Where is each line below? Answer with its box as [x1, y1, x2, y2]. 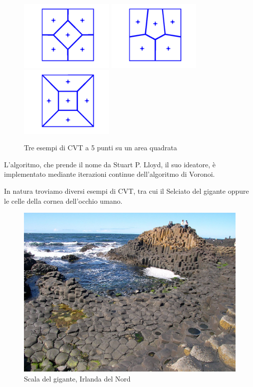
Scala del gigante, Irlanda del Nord [24, 373, 131, 384]
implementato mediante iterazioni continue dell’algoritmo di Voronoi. [4, 169, 215, 179]
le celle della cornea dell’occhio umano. [4, 195, 123, 206]
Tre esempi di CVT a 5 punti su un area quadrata [24, 142, 177, 153]
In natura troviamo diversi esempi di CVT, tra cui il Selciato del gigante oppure [4, 186, 249, 196]
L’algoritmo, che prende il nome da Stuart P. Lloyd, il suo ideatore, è [4, 159, 216, 169]
